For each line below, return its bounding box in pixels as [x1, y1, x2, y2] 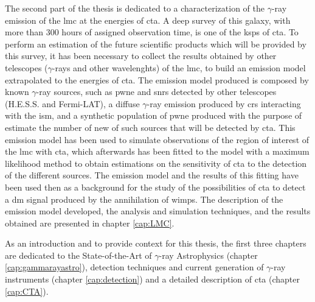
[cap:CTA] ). [5, 284, 49, 297]
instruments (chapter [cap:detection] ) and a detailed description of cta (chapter [5, 273, 300, 286]
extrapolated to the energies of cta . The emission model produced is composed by [5, 73, 309, 86]
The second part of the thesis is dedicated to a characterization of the [5, 2, 265, 14]
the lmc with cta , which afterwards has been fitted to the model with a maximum [5, 145, 310, 158]
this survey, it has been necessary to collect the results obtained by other [5, 49, 277, 62]
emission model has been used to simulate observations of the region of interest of [5, 133, 310, 146]
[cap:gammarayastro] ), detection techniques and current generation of [5, 261, 264, 273]
